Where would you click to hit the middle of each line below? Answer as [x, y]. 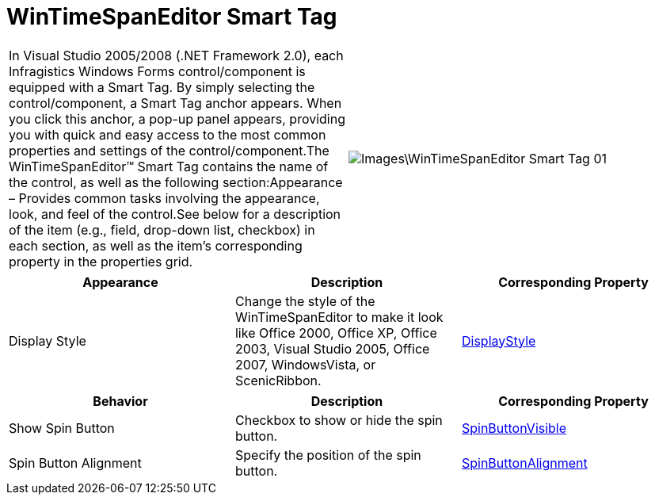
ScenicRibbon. [278, 380]
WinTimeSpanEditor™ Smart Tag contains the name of [169, 166]
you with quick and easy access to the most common [168, 134]
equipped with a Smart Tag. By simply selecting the [162, 87]
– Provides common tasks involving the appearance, [164, 198]
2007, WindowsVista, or [305, 364]
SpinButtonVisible [514, 428]
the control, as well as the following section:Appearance [176, 182]
